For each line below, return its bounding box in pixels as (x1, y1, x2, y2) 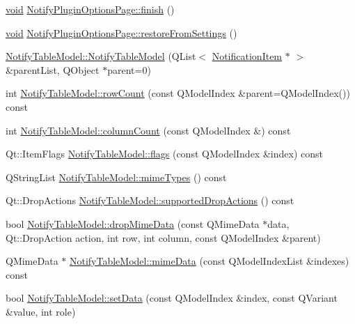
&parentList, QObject (6, 62, 100, 77)
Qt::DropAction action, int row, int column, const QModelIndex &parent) (6, 230, 321, 245)
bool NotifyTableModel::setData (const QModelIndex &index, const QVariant (6, 291, 338, 305)
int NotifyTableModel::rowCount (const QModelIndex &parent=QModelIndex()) (6, 86, 350, 100)
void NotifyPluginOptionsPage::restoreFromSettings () (6, 25, 237, 40)
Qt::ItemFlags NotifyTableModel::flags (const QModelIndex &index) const (6, 146, 323, 161)
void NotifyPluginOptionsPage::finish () (6, 2, 175, 16)
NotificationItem (212, 49, 283, 63)
